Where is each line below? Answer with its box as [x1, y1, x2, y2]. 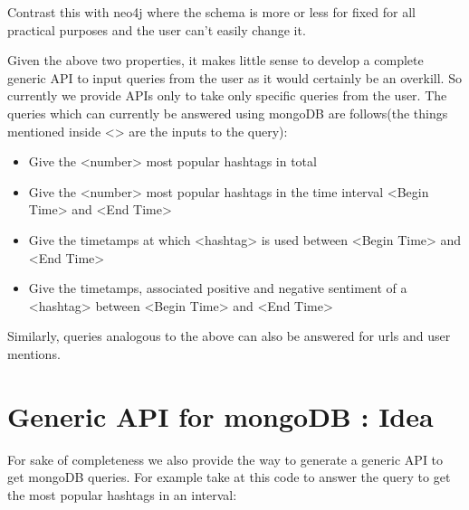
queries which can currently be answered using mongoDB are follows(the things [7, 103, 448, 122]
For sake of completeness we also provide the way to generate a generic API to [7, 449, 444, 468]
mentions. [7, 344, 61, 363]
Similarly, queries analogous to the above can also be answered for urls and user [7, 326, 451, 345]
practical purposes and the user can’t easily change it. [7, 20, 306, 39]
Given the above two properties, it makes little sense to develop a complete [7, 51, 424, 70]
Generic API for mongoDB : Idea [7, 397, 434, 434]
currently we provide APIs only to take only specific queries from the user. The [7, 86, 447, 105]
